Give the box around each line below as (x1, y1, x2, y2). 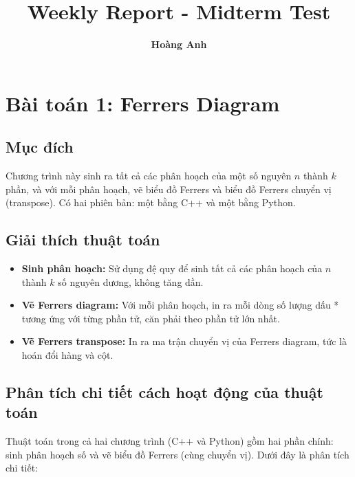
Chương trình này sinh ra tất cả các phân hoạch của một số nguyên (6, 168, 292, 183)
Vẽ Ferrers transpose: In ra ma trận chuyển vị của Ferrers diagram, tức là (21, 334, 347, 348)
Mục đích (6, 136, 74, 157)
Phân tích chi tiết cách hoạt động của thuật (6, 381, 323, 403)
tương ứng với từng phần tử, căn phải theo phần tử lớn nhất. (21, 311, 280, 325)
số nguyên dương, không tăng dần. (58, 274, 204, 289)
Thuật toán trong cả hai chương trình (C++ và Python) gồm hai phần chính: (6, 434, 334, 448)
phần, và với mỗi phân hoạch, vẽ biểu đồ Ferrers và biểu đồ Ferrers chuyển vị (6, 181, 332, 196)
